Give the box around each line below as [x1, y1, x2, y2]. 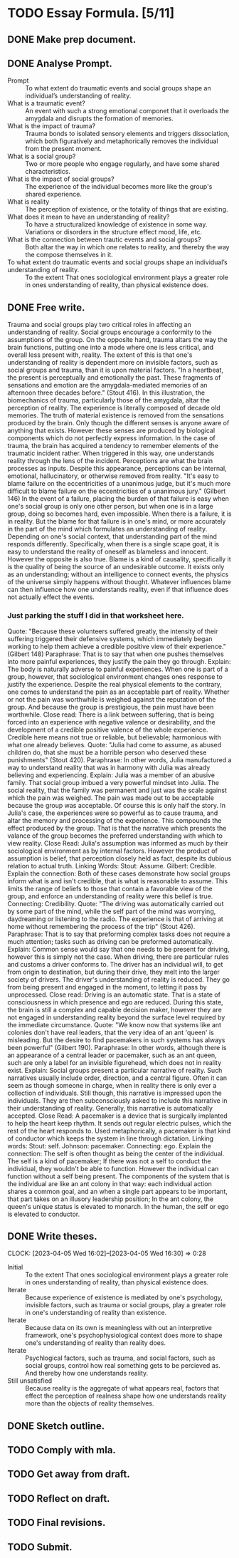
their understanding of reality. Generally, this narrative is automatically [7, 1103, 213, 1112]
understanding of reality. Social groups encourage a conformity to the [7, 328, 212, 336]
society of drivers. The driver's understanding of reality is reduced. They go [7, 975, 230, 984]
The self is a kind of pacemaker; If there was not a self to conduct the [7, 1156, 211, 1165]
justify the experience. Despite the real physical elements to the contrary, [7, 680, 222, 688]
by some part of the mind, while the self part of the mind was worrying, [7, 907, 216, 915]
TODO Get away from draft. [7, 1468, 130, 1480]
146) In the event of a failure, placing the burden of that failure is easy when [7, 494, 230, 503]
